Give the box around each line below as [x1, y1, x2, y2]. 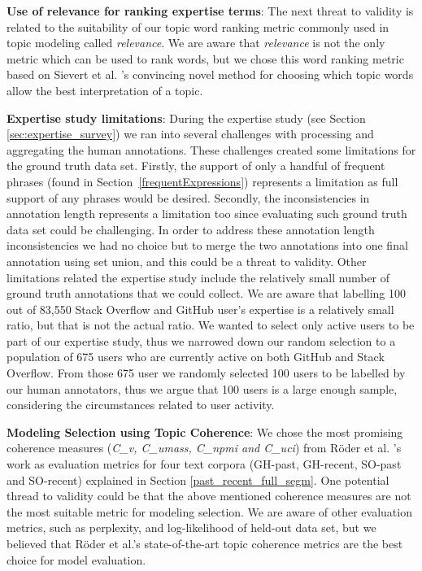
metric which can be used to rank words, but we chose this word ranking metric [7, 50, 404, 67]
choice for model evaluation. [7, 551, 146, 568]
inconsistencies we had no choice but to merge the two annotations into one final [7, 237, 408, 254]
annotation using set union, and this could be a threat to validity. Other [7, 252, 367, 269]
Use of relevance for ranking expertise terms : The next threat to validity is [7, 2, 414, 19]
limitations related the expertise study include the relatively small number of [7, 268, 390, 285]
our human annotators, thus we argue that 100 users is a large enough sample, [7, 380, 398, 397]
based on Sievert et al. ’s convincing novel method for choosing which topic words [7, 66, 414, 83]
